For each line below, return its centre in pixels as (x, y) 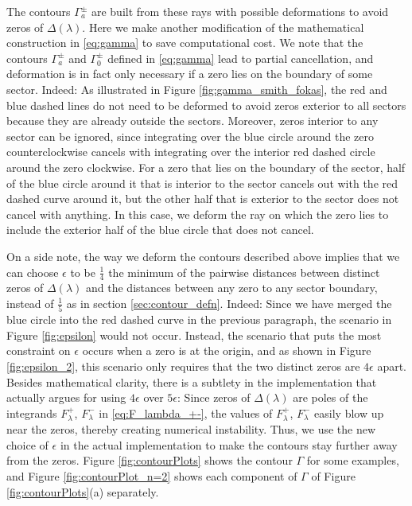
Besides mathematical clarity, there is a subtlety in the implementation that (192, 381)
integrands (32, 413)
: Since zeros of (214, 397)
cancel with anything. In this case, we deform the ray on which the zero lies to (198, 214)
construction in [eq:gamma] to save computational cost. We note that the (185, 43)
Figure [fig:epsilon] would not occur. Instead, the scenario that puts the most (194, 335)
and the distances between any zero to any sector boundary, (232, 288)
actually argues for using (66, 397)
